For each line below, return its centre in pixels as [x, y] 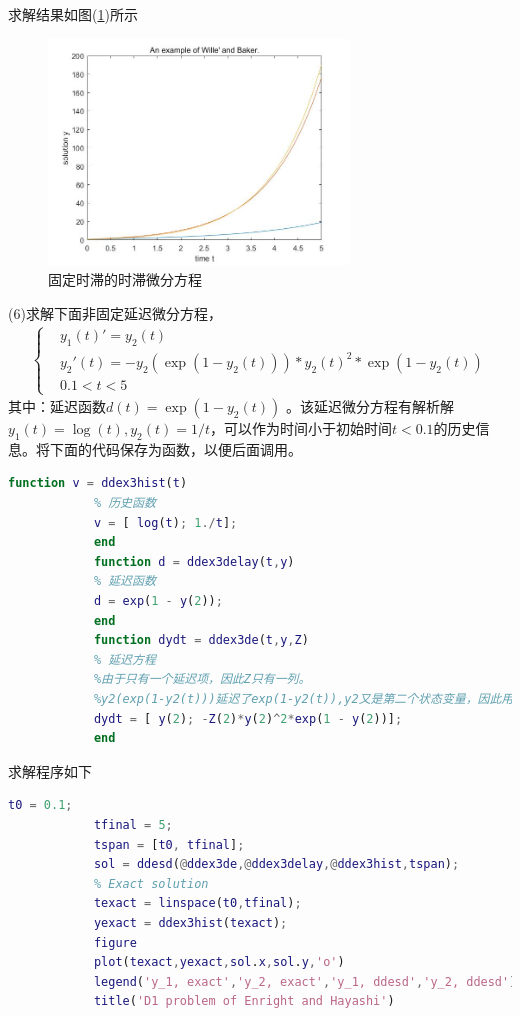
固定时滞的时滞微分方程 [125, 278]
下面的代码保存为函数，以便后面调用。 [175, 448]
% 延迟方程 [124, 659]
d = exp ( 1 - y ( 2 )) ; [158, 601]
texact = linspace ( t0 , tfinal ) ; [197, 903]
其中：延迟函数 [57, 406]
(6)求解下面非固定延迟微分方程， [115, 312]
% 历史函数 [124, 503]
